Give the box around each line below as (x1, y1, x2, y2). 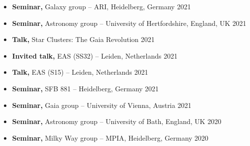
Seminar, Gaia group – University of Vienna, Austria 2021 (12, 100, 192, 110)
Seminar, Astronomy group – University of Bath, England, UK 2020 (12, 116, 222, 126)
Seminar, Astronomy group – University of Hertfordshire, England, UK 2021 (12, 18, 247, 28)
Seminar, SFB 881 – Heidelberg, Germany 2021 (12, 83, 159, 93)
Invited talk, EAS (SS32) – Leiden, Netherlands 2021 (12, 50, 178, 61)
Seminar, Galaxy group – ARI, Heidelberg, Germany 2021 (12, 1, 191, 11)
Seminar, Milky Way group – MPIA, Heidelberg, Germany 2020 (12, 132, 209, 143)
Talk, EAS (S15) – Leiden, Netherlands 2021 (12, 67, 148, 77)
